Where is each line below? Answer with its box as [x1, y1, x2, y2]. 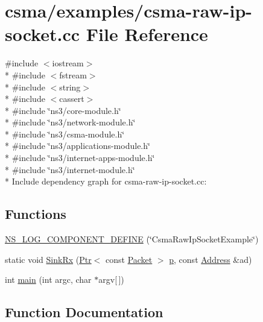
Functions [5, 204, 66, 223]
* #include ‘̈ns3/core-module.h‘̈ [5, 104, 121, 116]
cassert [59, 92, 84, 105]
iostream [52, 57, 84, 69]
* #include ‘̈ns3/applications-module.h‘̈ [5, 139, 150, 152]
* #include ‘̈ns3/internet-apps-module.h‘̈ [5, 151, 155, 164]
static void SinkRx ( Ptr [5, 253, 92, 265]
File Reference [86, 22, 208, 46]
